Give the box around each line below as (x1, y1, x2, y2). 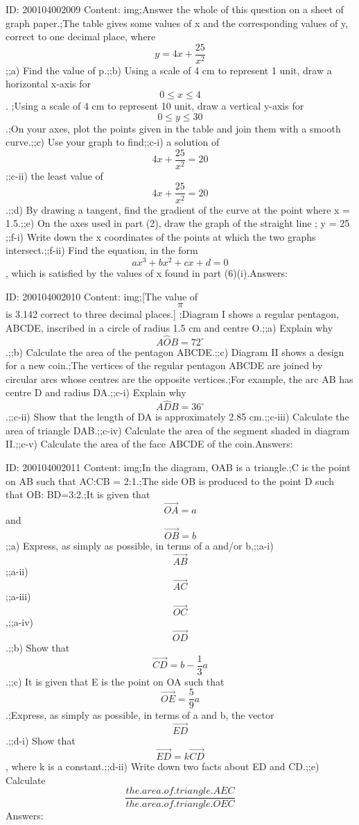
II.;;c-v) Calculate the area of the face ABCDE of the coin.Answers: (6, 436, 293, 451)
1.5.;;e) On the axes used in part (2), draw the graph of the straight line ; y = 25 (6, 216, 350, 230)
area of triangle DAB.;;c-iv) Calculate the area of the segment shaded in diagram (6, 423, 350, 437)
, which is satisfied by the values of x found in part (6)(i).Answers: (6, 265, 288, 280)
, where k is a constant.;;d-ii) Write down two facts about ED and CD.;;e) (6, 758, 319, 773)
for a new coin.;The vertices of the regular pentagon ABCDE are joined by (6, 358, 323, 373)
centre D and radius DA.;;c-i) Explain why (6, 385, 186, 400)
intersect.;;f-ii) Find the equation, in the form (6, 243, 198, 257)
